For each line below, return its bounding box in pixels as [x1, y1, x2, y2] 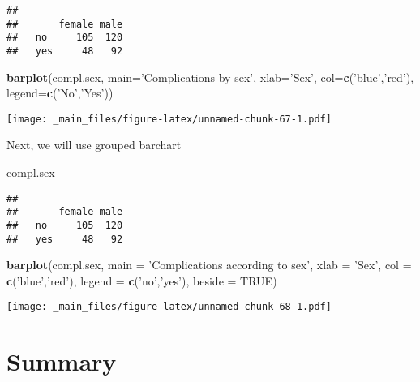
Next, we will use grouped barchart [6, 136, 182, 153]
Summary [6, 345, 117, 378]
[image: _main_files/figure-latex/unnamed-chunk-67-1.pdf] [6, 113, 332, 125]
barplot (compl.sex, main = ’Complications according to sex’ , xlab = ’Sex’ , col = [6, 256, 412, 273]
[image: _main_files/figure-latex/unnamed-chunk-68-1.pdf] [6, 301, 332, 313]
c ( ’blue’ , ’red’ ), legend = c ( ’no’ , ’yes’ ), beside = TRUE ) [6, 272, 277, 289]
